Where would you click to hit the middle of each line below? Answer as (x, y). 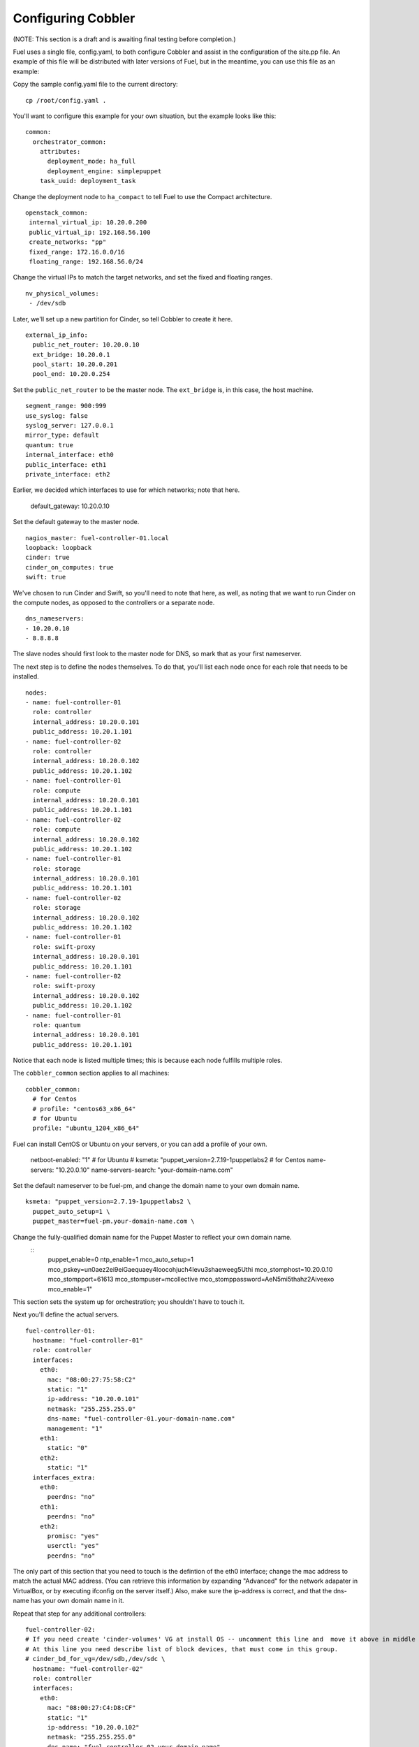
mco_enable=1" (70, 1289)
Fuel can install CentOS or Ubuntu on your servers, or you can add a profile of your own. (140, 1144)
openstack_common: (57, 213)
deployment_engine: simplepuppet (104, 171)
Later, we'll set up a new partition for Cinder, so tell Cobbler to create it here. (123, 319)
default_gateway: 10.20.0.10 (70, 506)
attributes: (60, 152)
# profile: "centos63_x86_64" (84, 1109)
